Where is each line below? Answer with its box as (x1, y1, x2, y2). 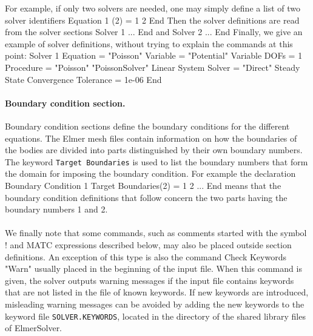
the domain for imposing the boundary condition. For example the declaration (5, 167, 296, 180)
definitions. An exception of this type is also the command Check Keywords (5, 250, 286, 263)
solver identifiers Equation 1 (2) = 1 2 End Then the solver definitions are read (5, 13, 300, 26)
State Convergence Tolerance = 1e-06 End (5, 73, 162, 85)
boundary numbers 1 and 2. (5, 203, 108, 216)
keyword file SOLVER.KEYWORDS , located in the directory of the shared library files (5, 309, 306, 322)
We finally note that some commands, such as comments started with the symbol (5, 226, 307, 239)
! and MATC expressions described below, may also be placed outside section (5, 238, 292, 251)
